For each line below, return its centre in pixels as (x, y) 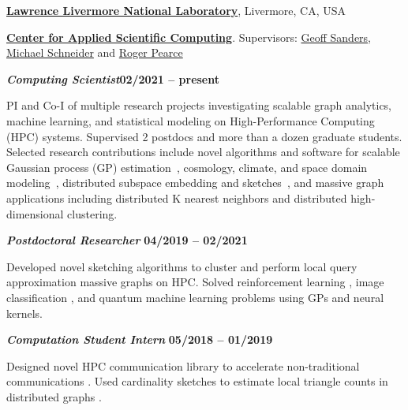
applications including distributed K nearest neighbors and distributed (177, 198)
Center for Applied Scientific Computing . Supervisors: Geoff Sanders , (189, 37)
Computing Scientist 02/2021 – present (113, 78)
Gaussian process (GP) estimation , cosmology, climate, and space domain (187, 167)
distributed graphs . (54, 396)
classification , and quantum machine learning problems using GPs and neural (195, 297)
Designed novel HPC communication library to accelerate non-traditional (183, 365)
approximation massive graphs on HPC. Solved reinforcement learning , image (195, 282)
